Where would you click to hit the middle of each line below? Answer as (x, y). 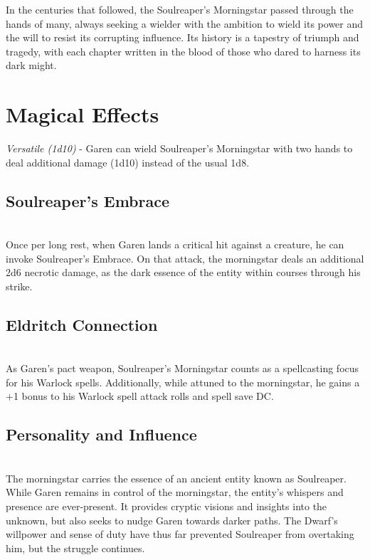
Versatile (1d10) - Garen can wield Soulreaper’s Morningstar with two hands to (179, 148)
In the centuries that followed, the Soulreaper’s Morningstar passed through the (180, 9)
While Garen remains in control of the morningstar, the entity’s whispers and (175, 492)
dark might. (31, 65)
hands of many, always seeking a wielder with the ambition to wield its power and (185, 23)
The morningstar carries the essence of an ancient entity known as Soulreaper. (176, 478)
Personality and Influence (101, 434)
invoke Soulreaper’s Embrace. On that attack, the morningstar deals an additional (185, 258)
